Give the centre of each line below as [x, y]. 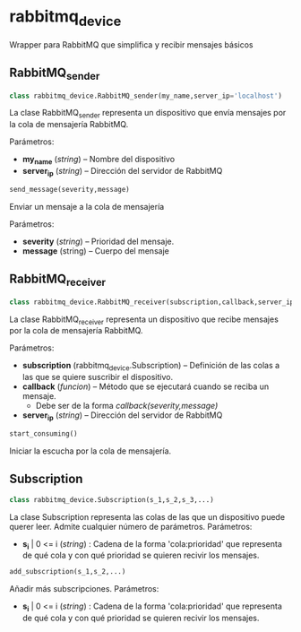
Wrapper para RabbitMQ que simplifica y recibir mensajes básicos [131, 44]
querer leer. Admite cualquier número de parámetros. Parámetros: [131, 526]
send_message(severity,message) [69, 189]
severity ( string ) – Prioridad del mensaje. [98, 241]
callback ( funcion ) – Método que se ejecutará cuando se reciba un [146, 386]
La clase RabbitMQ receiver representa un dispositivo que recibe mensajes [144, 320]
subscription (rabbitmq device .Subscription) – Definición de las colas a [151, 367]
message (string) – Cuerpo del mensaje [96, 251]
